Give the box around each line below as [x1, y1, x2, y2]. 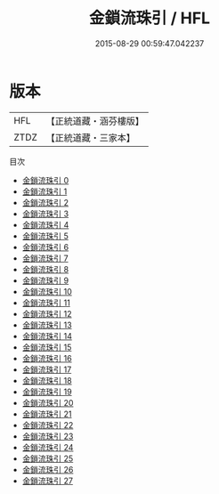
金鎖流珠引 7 [21, 253, 69, 263]
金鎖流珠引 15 [21, 342, 72, 352]
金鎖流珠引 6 [21, 241, 69, 252]
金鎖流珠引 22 [21, 419, 74, 430]
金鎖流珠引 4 [21, 219, 69, 230]
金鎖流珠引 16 [21, 352, 73, 363]
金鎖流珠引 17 [21, 364, 72, 375]
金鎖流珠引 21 [21, 409, 72, 419]
